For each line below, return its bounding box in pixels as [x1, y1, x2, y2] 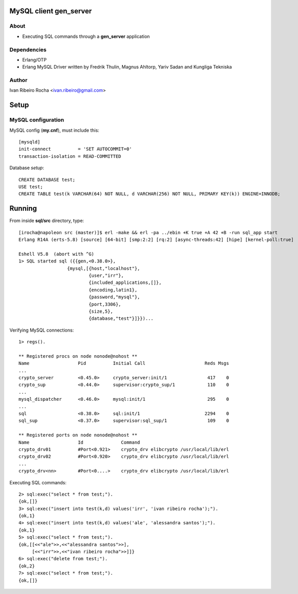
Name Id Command [18, 439, 140, 445]
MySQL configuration [9, 116, 64, 124]
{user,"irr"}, [89, 272, 124, 278]
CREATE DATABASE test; [18, 177, 76, 182]
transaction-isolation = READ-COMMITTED [18, 153, 121, 159]
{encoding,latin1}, [89, 287, 138, 293]
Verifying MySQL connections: [9, 327, 74, 333]
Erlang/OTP [22, 56, 47, 63]
